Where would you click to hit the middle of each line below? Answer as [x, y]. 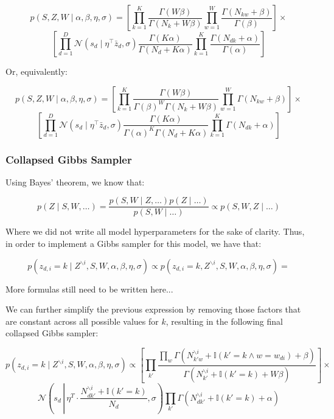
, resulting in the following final [224, 321]
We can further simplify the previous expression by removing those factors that [153, 309]
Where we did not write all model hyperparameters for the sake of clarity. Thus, [155, 231]
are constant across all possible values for [82, 321]
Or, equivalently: [37, 71]
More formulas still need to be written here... [89, 289]
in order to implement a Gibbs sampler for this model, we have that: [134, 244]
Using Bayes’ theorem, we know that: [75, 182]
